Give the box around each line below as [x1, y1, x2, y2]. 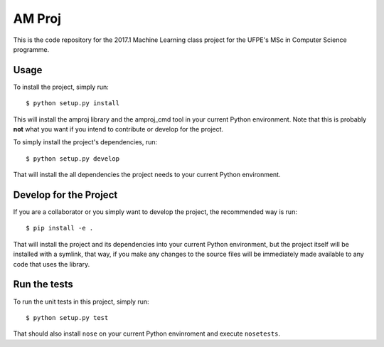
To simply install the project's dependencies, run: [13, 138, 158, 146]
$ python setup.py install [26, 100, 120, 107]
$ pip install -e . [26, 224, 94, 233]
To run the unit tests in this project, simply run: [13, 297, 149, 306]
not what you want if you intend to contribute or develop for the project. [13, 125, 224, 134]
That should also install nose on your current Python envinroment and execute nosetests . [13, 329, 281, 338]
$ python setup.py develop [26, 154, 120, 163]
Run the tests [13, 278, 74, 291]
